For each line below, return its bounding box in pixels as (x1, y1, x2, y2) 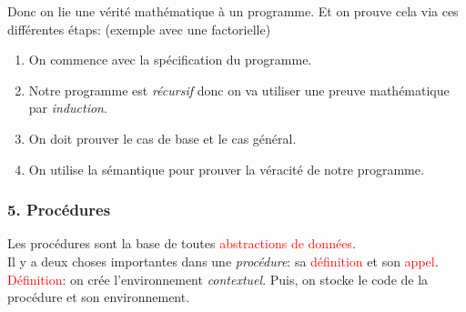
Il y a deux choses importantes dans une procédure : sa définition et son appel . (7, 251, 439, 270)
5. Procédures (7, 198, 111, 221)
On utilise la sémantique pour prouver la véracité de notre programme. (28, 159, 424, 178)
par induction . (28, 98, 107, 117)
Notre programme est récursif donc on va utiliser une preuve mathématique (28, 80, 450, 99)
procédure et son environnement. (7, 287, 190, 307)
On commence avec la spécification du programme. (28, 50, 312, 69)
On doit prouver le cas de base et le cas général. (28, 128, 297, 147)
